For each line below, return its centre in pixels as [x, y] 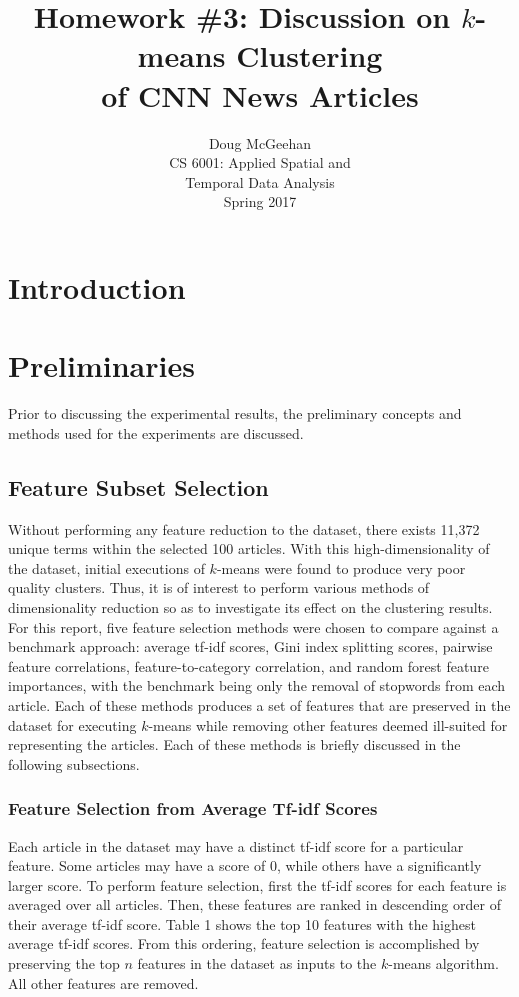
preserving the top [64, 963]
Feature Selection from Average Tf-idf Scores [193, 808]
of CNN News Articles [260, 94]
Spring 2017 [260, 201]
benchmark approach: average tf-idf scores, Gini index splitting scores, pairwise [250, 646]
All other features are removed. [103, 982]
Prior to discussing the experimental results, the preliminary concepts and [235, 413]
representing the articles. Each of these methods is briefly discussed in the [234, 744]
